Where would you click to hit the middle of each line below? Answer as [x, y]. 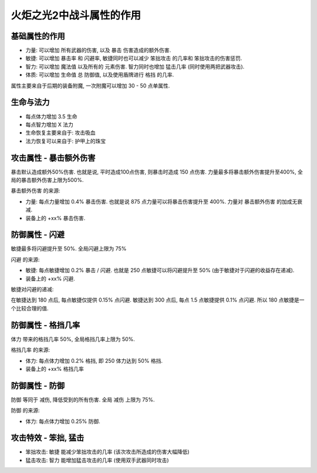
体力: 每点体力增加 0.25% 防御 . [63, 421]
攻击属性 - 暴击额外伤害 [53, 158]
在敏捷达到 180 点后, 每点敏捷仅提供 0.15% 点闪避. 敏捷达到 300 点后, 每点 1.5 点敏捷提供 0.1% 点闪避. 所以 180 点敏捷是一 [158, 300]
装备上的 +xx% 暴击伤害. [55, 218]
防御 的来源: [25, 410]
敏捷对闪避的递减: [32, 289]
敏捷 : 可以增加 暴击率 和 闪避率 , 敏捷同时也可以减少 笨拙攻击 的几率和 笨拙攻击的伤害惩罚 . [134, 58]
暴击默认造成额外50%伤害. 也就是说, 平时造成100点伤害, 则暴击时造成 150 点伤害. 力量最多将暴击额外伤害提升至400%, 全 [157, 172]
